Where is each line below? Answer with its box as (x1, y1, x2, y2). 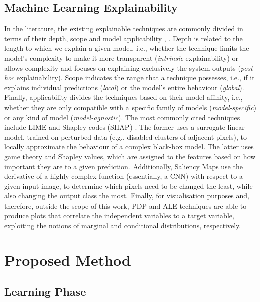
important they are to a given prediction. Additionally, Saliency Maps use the (4, 161, 243, 171)
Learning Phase (4, 284, 86, 299)
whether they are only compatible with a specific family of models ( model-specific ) (4, 102, 256, 112)
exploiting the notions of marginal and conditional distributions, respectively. (4, 220, 241, 231)
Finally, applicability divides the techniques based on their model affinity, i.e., (4, 92, 243, 103)
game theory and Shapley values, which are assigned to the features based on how (4, 151, 256, 161)
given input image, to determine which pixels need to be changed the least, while (4, 180, 253, 191)
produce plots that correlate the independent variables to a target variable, (4, 210, 234, 221)
